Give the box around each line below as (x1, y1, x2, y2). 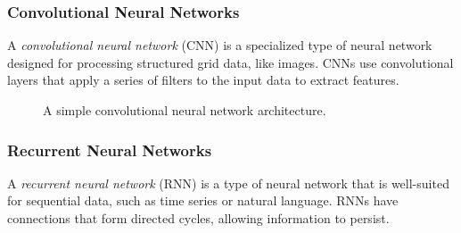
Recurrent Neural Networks (7, 138, 212, 161)
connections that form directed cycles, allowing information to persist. (7, 209, 390, 227)
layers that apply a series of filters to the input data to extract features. (7, 71, 399, 89)
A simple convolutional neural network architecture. (43, 101, 326, 119)
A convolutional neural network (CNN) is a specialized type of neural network (7, 36, 432, 54)
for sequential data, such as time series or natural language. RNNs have (7, 191, 399, 210)
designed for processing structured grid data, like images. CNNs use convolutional (7, 53, 454, 71)
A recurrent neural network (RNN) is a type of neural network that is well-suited (7, 173, 449, 192)
